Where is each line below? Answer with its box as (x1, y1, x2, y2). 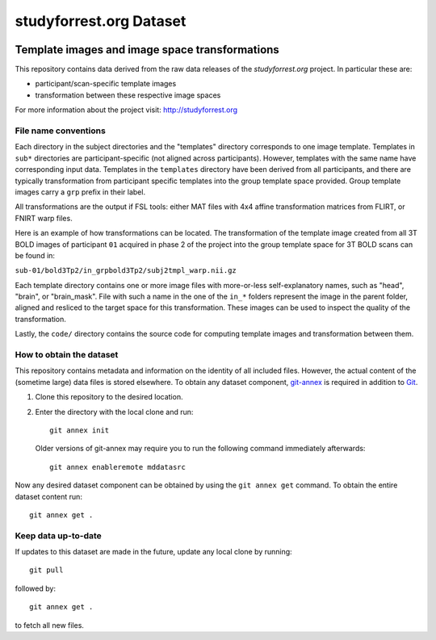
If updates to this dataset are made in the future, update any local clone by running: (15, 547, 292, 557)
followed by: (15, 584, 57, 593)
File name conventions (15, 125, 107, 136)
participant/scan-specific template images (35, 79, 177, 89)
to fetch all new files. (15, 620, 85, 630)
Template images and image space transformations (15, 43, 280, 56)
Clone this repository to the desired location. (35, 392, 183, 402)
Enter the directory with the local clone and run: (35, 407, 194, 416)
